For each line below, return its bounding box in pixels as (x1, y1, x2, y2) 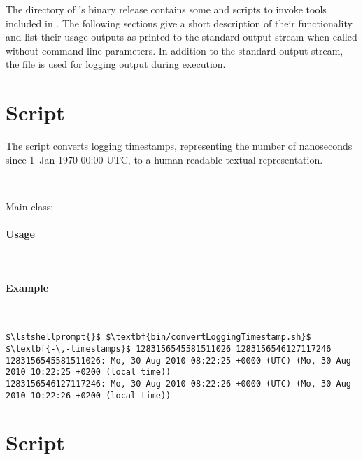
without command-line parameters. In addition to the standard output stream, (6, 43, 343, 57)
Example (6, 280, 49, 295)
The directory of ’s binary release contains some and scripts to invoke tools (6, 2, 327, 16)
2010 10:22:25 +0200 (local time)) (6, 367, 171, 378)
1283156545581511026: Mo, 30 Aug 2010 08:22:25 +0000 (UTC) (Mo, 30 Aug (6, 355, 351, 366)
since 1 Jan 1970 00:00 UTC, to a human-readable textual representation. (6, 152, 323, 166)
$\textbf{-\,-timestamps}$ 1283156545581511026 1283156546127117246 (6, 343, 332, 354)
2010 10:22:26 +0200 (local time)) (6, 390, 171, 401)
